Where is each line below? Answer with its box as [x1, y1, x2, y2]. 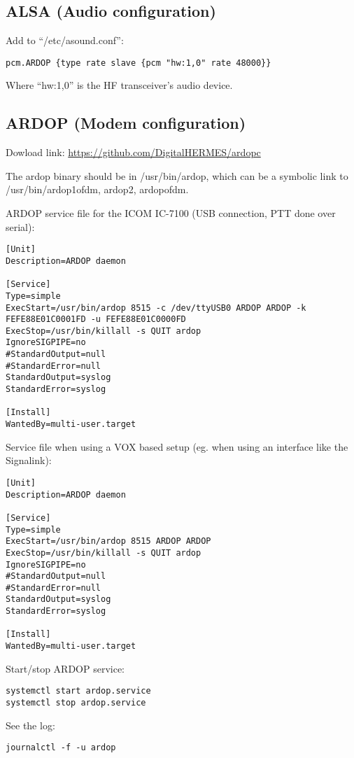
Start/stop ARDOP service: [6, 661, 125, 675]
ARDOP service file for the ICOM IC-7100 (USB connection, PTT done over [6, 206, 336, 220]
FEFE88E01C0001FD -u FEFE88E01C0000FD [6, 314, 186, 325]
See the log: [6, 717, 55, 732]
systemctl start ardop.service [6, 686, 151, 696]
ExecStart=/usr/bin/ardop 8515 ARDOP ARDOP [6, 536, 211, 547]
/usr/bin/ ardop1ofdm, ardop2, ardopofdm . [6, 182, 189, 197]
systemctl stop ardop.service [6, 698, 146, 708]
